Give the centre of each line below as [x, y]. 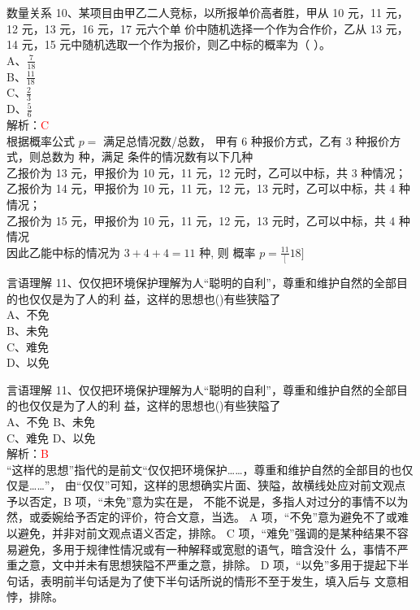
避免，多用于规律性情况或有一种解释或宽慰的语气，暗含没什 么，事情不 [207, 549]
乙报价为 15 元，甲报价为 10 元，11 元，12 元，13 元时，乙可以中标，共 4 [201, 220]
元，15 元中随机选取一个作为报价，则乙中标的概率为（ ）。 [176, 44]
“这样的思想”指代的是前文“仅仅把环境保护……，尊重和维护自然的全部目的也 [204, 469]
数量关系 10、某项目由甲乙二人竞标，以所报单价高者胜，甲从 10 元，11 [194, 12]
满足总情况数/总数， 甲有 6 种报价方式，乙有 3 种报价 [247, 140]
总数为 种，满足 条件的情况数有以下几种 [147, 157]
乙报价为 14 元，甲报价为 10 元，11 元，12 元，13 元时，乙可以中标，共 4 [201, 188]
